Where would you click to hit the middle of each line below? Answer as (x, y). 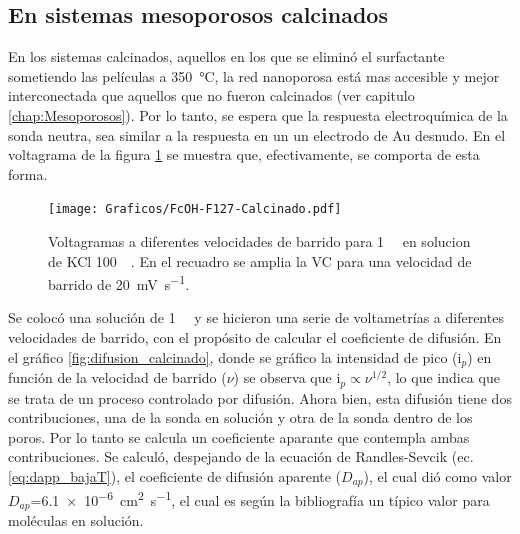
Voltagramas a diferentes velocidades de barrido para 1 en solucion (259, 241)
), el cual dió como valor (437, 475)
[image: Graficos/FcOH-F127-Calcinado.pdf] (195, 209)
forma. (28, 173)
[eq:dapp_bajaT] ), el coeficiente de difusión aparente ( (175, 475)
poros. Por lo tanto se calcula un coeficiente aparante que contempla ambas (239, 436)
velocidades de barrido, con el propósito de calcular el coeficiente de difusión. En (255, 337)
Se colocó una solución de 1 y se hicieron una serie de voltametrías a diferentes (256, 317)
